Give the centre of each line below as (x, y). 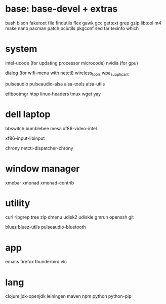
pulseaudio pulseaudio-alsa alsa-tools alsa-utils (55, 84)
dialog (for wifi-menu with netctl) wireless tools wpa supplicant (67, 73)
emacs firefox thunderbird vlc (36, 262)
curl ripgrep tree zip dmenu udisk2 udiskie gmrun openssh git (70, 217)
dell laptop (28, 114)
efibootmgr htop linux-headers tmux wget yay (53, 94)
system (21, 49)
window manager (43, 169)
